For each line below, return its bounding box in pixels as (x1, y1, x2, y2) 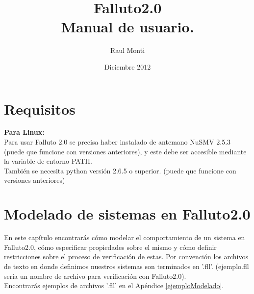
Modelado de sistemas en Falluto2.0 (4, 204, 251, 224)
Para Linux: (4, 127, 45, 137)
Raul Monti (110, 45, 145, 55)
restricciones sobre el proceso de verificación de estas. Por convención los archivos (4, 251, 249, 262)
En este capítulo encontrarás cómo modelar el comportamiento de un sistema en (4, 232, 245, 243)
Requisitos (4, 98, 76, 119)
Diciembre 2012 (104, 61, 151, 72)
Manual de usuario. (61, 17, 194, 37)
